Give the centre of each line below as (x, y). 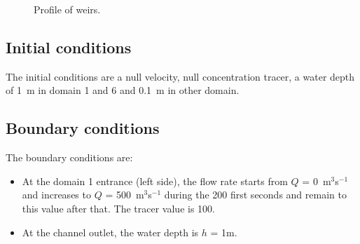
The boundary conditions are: (69, 157)
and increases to (56, 195)
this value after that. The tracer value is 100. (118, 208)
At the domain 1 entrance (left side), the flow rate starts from (155, 181)
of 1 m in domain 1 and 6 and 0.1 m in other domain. (123, 90)
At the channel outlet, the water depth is (110, 232)
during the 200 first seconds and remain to (255, 195)
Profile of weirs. (67, 9)
